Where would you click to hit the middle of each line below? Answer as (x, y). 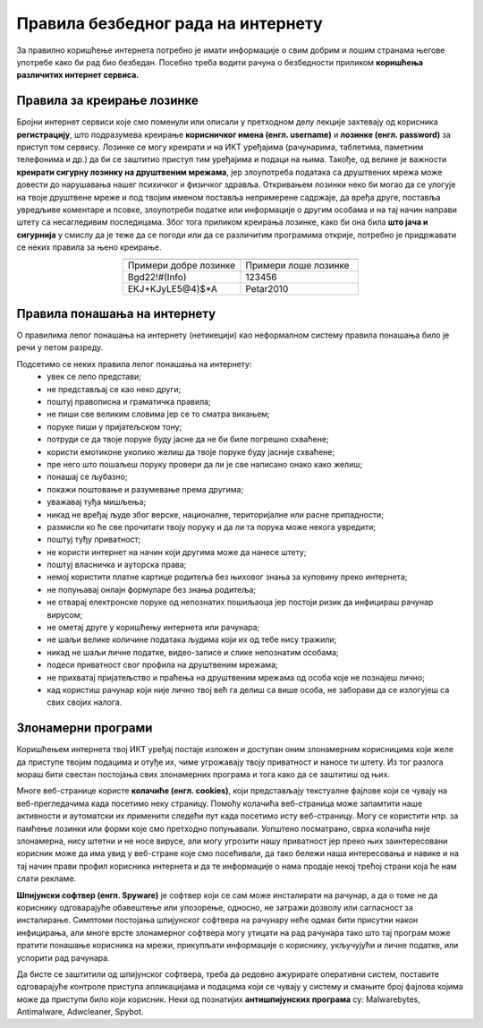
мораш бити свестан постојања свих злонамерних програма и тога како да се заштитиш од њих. (203, 775)
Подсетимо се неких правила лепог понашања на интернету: (134, 364)
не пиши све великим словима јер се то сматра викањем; (158, 414)
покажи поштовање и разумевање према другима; (145, 489)
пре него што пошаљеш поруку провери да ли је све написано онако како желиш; (205, 464)
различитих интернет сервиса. (78, 75)
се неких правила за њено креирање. (89, 247)
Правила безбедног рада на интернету (170, 23)
